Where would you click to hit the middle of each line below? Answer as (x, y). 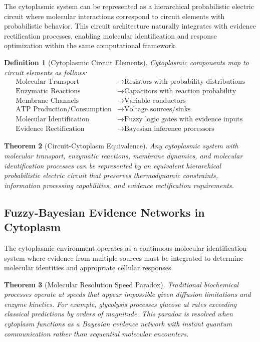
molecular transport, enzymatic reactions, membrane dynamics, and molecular (123, 155)
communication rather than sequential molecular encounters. (96, 333)
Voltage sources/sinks (158, 110)
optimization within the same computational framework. (91, 45)
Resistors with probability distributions (185, 82)
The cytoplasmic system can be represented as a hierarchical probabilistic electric (129, 6)
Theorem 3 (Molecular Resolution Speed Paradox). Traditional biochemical (121, 284)
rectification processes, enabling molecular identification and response (110, 35)
